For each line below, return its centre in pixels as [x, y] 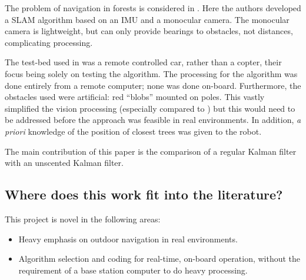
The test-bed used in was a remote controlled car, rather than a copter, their [143, 62]
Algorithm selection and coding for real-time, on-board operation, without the [159, 259]
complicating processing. [49, 42]
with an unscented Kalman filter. [64, 163]
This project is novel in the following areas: [83, 219]
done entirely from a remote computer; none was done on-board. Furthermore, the [153, 85]
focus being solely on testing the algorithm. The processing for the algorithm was [151, 73]
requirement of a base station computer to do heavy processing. [133, 270]
